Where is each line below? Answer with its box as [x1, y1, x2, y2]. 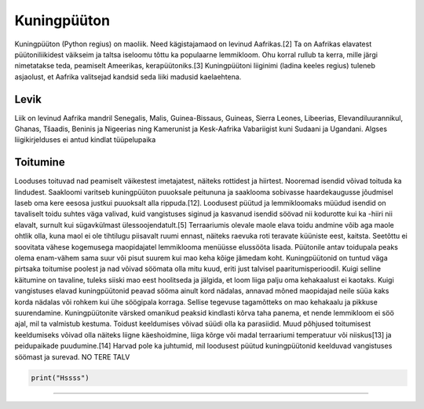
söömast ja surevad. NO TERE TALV [14, 352, 130, 361]
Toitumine [14, 155, 66, 169]
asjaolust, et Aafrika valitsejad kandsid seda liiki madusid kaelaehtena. [14, 71, 242, 82]
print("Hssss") [31, 373, 90, 382]
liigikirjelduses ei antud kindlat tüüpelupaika [14, 135, 156, 144]
